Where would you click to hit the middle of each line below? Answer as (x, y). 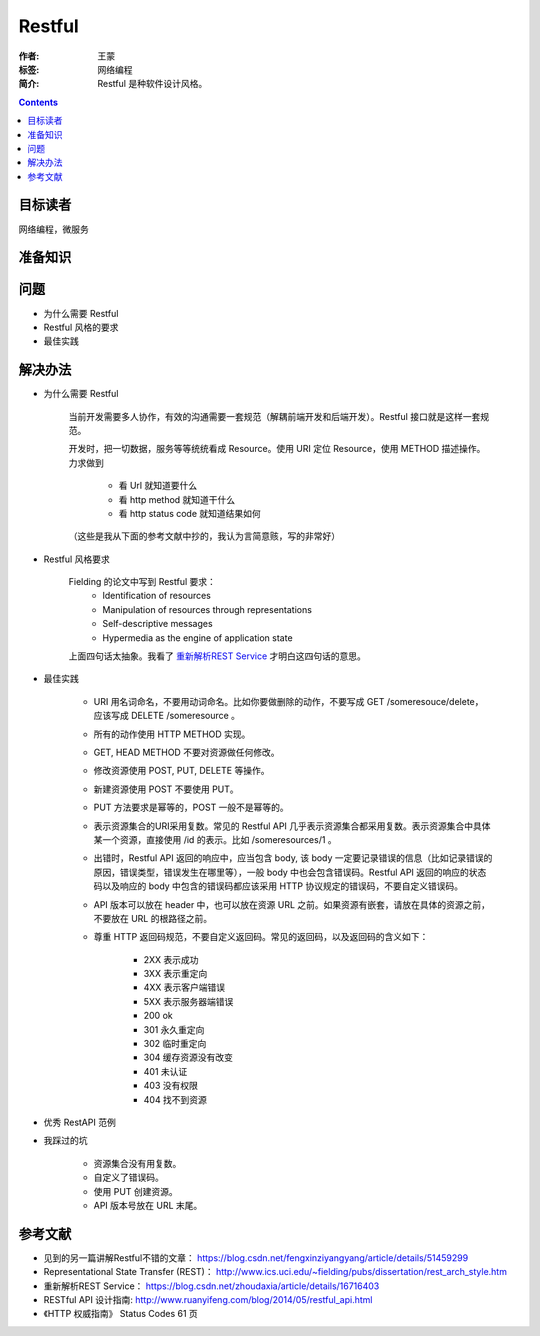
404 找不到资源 (175, 1099)
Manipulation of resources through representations (207, 609)
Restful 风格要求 (76, 559)
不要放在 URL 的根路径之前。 (153, 918)
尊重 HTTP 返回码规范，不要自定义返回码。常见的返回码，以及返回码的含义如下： (261, 937)
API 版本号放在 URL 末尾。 (148, 1205)
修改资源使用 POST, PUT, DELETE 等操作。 (181, 771)
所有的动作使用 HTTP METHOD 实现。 (172, 734)
